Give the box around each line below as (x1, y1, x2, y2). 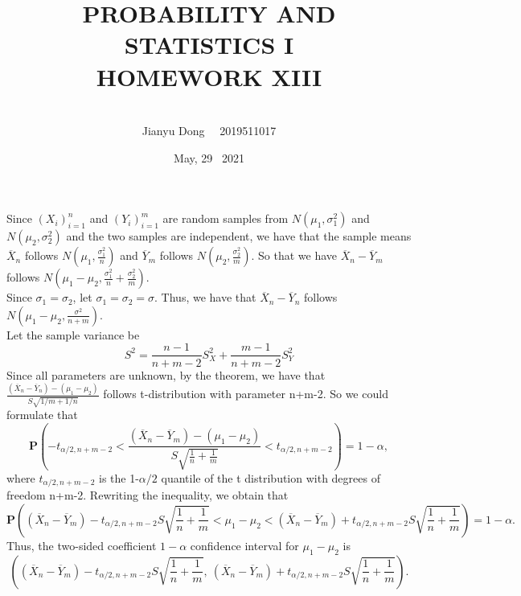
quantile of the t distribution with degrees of (161, 469, 380, 486)
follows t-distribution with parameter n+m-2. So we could (103, 385, 388, 402)
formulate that (6, 406, 78, 423)
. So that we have (251, 247, 337, 264)
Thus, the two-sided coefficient (6, 536, 157, 553)
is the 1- (99, 469, 139, 486)
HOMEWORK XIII (96, 60, 322, 92)
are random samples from (162, 210, 289, 227)
